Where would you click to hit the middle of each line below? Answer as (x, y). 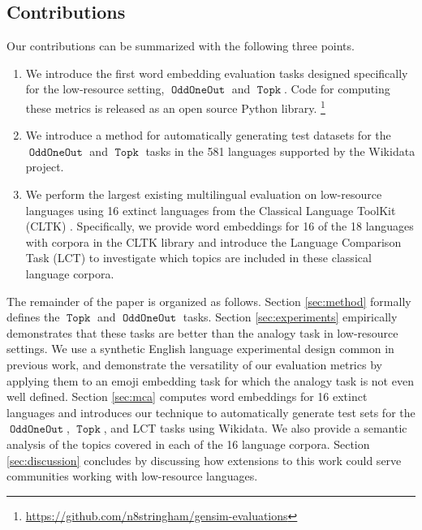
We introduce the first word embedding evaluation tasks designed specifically (217, 73)
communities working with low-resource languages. (132, 476)
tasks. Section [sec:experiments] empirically (290, 317)
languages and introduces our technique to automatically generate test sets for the (211, 412)
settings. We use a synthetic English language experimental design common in (200, 349)
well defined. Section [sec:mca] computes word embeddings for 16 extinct (187, 396)
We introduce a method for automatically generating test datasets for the (208, 135)
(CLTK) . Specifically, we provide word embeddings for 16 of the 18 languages (220, 226)
